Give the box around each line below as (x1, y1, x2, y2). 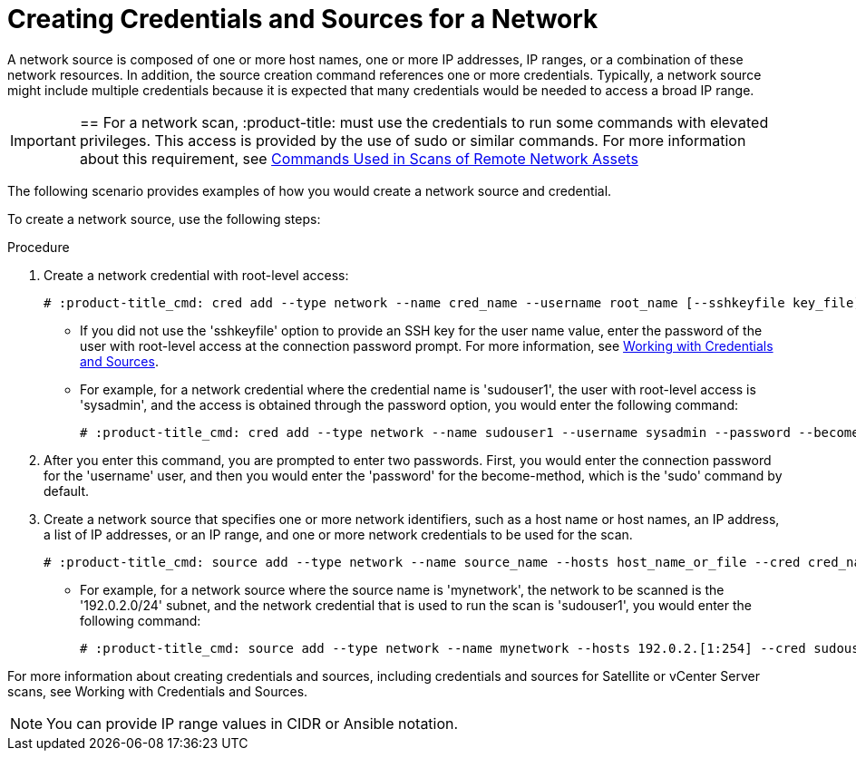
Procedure (7, 238, 70, 255)
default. (44, 482, 90, 499)
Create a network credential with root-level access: (44, 267, 349, 283)
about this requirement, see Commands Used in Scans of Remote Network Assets (79, 149, 638, 168)
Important (10, 131, 76, 150)
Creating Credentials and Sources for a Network (7, 4, 598, 34)
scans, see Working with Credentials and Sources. (7, 683, 308, 699)
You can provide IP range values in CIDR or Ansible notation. (46, 714, 459, 733)
